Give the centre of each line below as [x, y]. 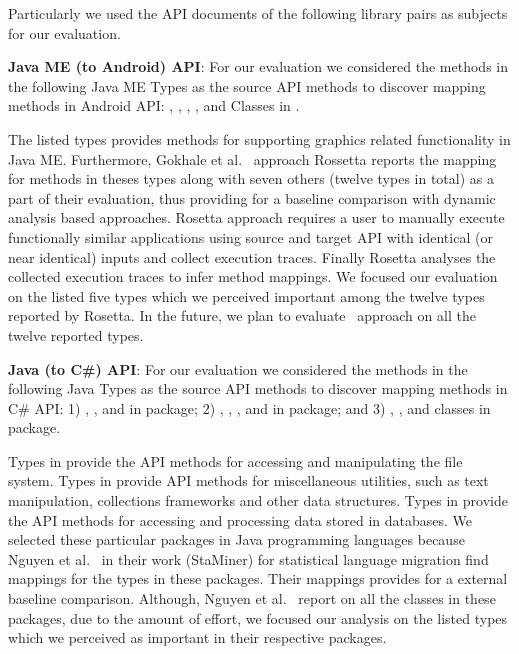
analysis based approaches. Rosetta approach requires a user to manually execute [256, 217]
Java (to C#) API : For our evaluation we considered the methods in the [238, 368]
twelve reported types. [76, 334]
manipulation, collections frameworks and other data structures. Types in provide [258, 500]
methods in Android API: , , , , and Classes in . [154, 105]
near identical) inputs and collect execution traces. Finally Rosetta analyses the [252, 256]
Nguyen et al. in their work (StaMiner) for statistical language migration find [248, 558]
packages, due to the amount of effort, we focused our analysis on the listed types [258, 617]
